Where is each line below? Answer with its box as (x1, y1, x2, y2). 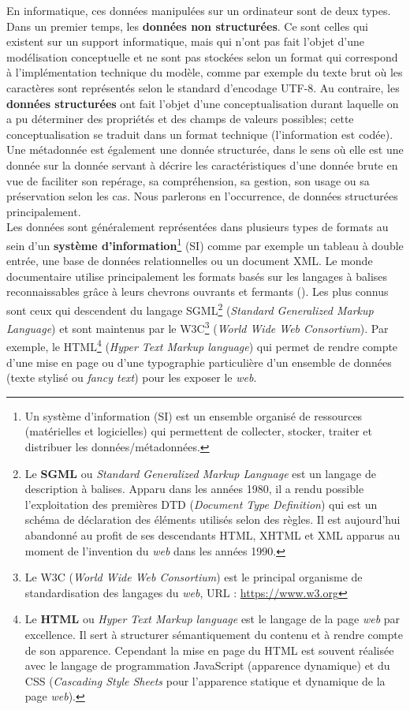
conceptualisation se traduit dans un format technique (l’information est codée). (6, 125, 393, 142)
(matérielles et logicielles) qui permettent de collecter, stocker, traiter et (24, 423, 373, 439)
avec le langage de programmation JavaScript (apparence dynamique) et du (24, 657, 390, 674)
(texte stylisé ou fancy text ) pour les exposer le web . (6, 369, 257, 386)
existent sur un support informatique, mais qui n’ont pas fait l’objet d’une (6, 33, 365, 50)
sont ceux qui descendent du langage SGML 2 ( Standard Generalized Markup (6, 299, 374, 318)
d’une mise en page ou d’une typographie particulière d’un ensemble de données (6, 353, 392, 370)
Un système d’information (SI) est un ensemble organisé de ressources (24, 407, 363, 424)
